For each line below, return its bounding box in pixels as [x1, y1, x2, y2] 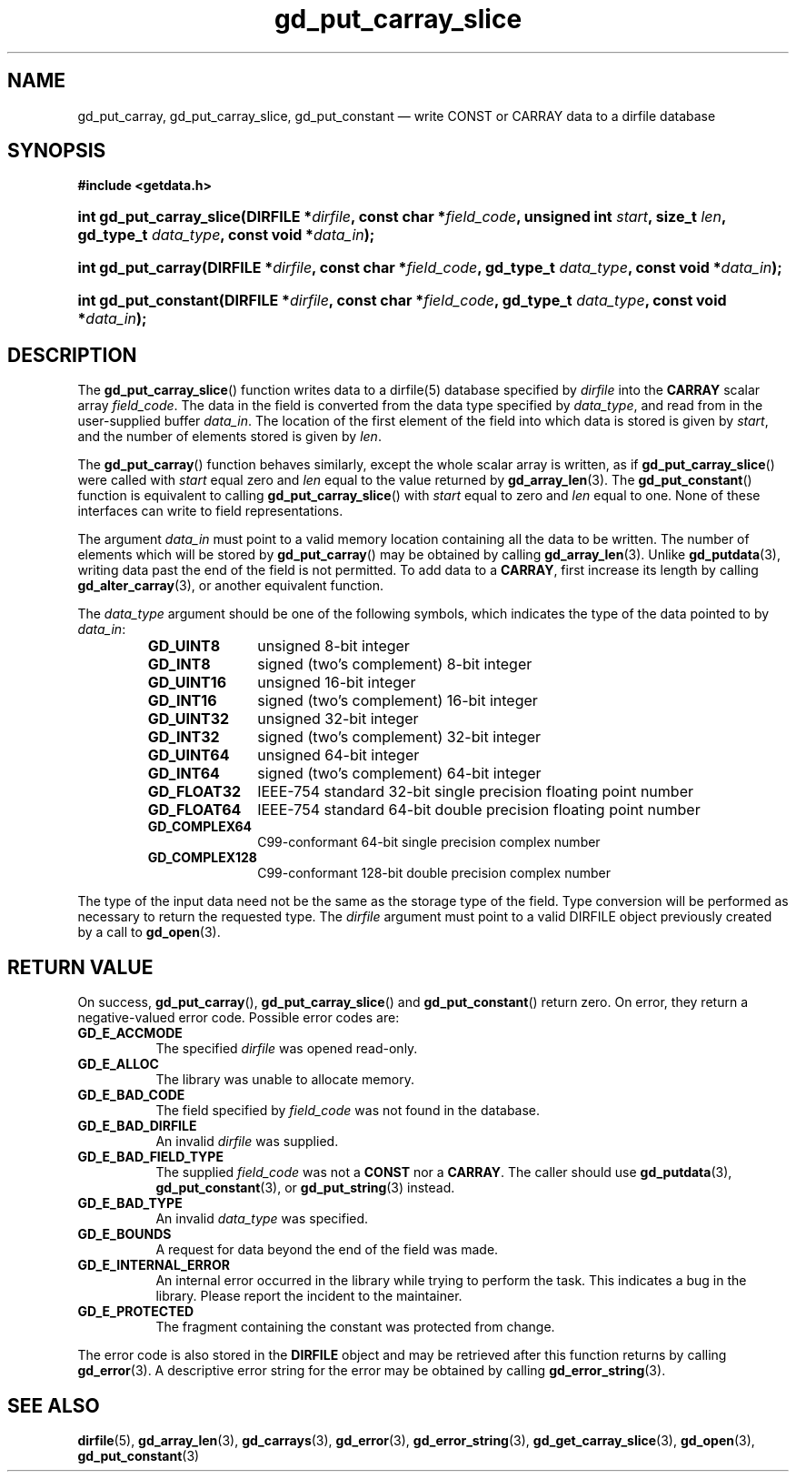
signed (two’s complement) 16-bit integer [257, 691, 538, 710]
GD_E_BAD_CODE [77, 1087, 185, 1103]
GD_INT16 [147, 691, 217, 710]
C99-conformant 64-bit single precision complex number [257, 834, 601, 850]
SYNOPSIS [7, 139, 106, 163]
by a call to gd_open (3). [77, 924, 221, 941]
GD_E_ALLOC [77, 1056, 159, 1072]
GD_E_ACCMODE [77, 1025, 183, 1041]
